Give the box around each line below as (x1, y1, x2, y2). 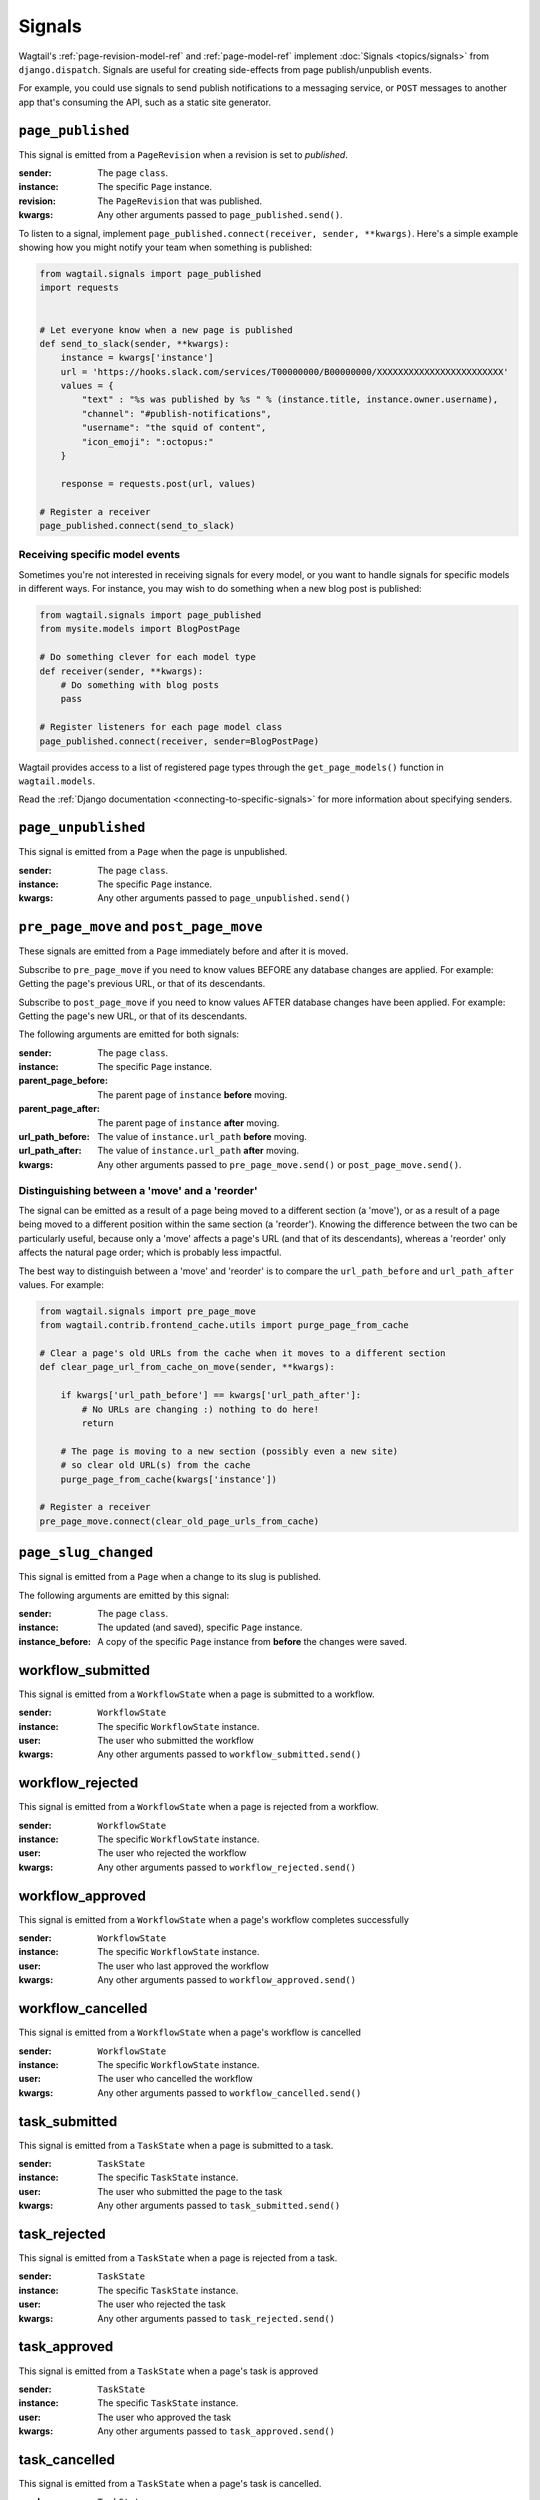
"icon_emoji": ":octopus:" (81, 436, 214, 447)
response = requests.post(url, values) (60, 478, 257, 489)
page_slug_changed (18, 1545, 154, 1561)
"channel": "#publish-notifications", (81, 408, 272, 419)
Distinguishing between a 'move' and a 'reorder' (18, 1183, 259, 1197)
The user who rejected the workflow (97, 1847, 247, 1859)
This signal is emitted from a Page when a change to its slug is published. (18, 1571, 322, 1583)
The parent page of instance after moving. (97, 1116, 280, 1129)
